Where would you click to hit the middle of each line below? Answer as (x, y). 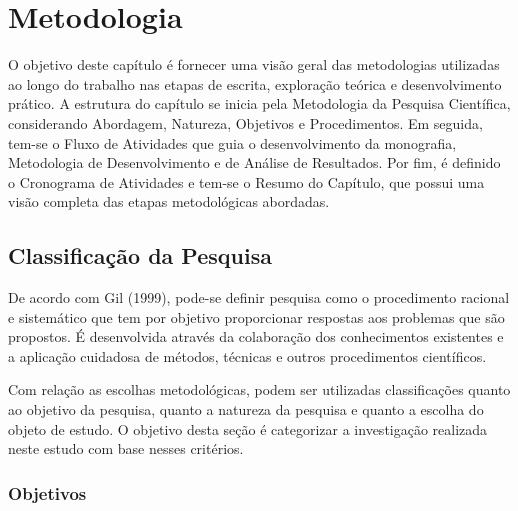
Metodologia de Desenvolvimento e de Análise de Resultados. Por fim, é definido (254, 162)
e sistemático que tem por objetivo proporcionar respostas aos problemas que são (256, 316)
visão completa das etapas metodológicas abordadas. (169, 201)
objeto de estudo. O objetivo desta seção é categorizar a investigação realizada (248, 428)
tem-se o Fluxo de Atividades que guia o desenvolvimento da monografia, (232, 142)
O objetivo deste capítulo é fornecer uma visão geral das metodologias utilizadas (254, 64)
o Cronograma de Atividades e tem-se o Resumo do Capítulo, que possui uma (246, 181)
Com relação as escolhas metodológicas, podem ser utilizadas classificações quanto (259, 389)
